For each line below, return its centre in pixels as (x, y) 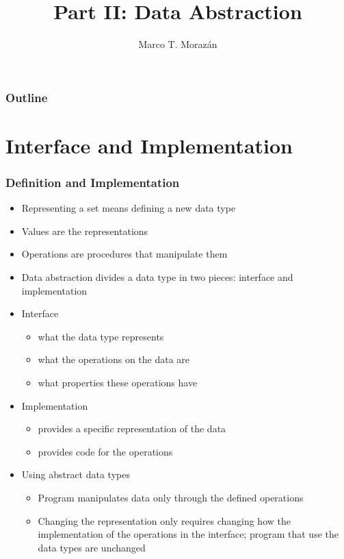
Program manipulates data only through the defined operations (171, 497)
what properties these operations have (118, 382)
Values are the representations (85, 231)
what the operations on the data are (114, 359)
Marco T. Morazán (178, 44)
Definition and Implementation (93, 182)
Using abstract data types (76, 474)
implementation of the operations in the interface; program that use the (188, 534)
